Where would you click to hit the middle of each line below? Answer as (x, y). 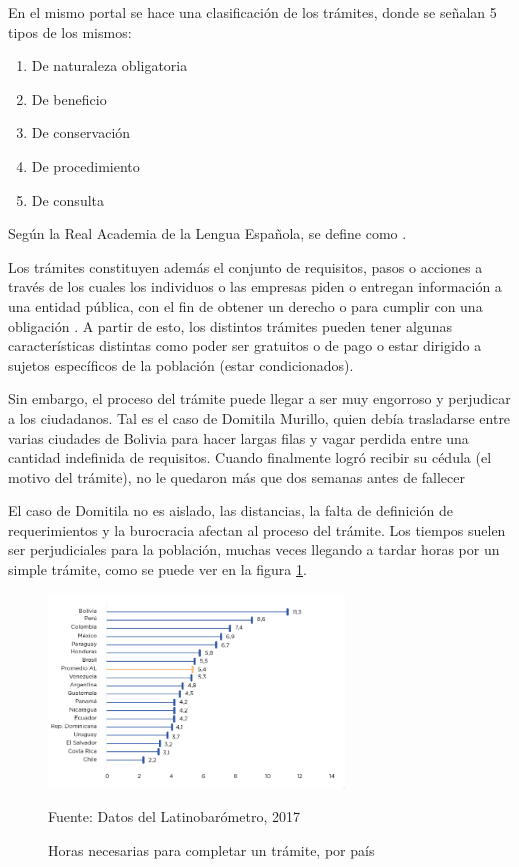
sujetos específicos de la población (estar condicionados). (181, 364)
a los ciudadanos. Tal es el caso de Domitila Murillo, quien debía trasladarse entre (259, 417)
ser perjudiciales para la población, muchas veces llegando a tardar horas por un (254, 549)
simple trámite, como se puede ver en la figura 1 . (157, 569)
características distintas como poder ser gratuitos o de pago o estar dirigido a (245, 345)
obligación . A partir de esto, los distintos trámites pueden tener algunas (230, 325)
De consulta (68, 199)
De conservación (81, 132)
